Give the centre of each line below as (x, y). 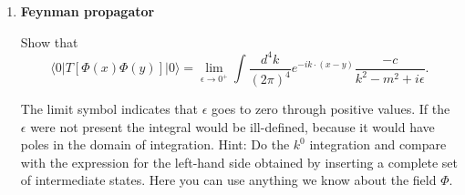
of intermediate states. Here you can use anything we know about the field (228, 180)
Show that (49, 41)
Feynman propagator (88, 11)
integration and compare (378, 144)
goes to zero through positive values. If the (331, 109)
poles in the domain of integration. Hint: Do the (155, 144)
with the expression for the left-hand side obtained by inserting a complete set (239, 162)
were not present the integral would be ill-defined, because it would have (232, 126)
